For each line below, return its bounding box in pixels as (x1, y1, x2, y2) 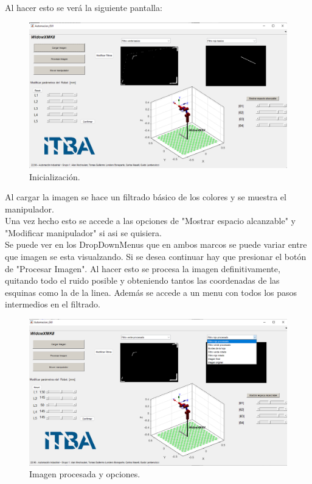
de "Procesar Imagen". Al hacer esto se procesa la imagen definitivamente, (5, 262, 280, 275)
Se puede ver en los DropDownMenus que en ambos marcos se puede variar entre (5, 238, 307, 251)
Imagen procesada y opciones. (29, 468, 140, 480)
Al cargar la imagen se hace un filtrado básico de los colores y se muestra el (5, 191, 286, 203)
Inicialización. (29, 170, 80, 183)
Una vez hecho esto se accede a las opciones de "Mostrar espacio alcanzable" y (5, 214, 296, 227)
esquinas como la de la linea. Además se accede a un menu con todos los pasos (5, 286, 297, 298)
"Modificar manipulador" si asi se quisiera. (5, 226, 162, 239)
